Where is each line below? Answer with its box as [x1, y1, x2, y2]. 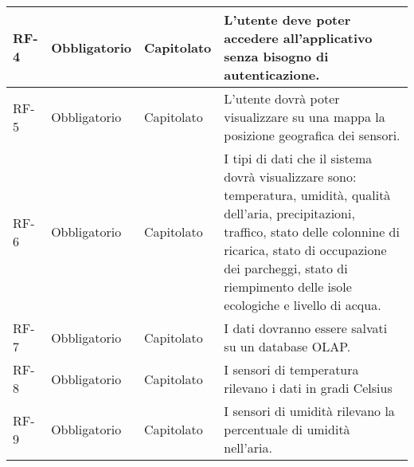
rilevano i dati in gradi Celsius [224, 379, 393, 397]
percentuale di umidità [224, 420, 350, 438]
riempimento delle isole [224, 277, 352, 296]
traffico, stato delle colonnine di [224, 222, 400, 241]
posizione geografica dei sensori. [224, 126, 400, 144]
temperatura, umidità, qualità [224, 186, 391, 204]
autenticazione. [224, 65, 320, 84]
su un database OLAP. [224, 337, 351, 355]
